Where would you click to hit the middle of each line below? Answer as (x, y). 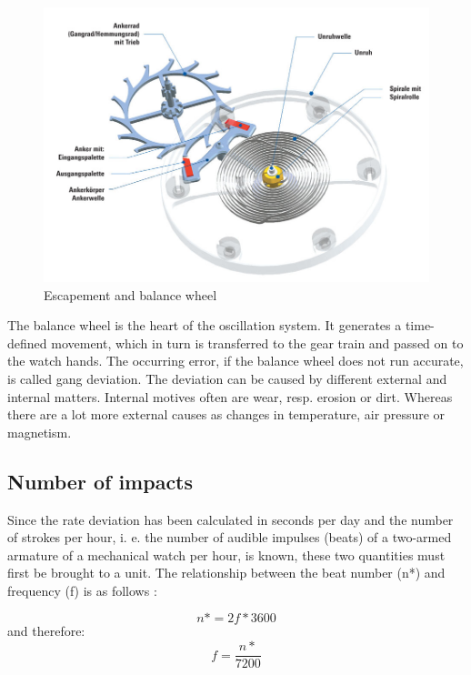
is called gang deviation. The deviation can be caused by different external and (227, 378)
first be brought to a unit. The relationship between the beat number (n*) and (226, 573)
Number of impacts (100, 481)
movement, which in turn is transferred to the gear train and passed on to (257, 343)
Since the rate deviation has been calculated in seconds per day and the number (230, 519)
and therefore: (46, 631)
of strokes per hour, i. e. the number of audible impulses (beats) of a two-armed (230, 537)
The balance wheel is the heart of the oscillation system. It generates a (205, 325)
